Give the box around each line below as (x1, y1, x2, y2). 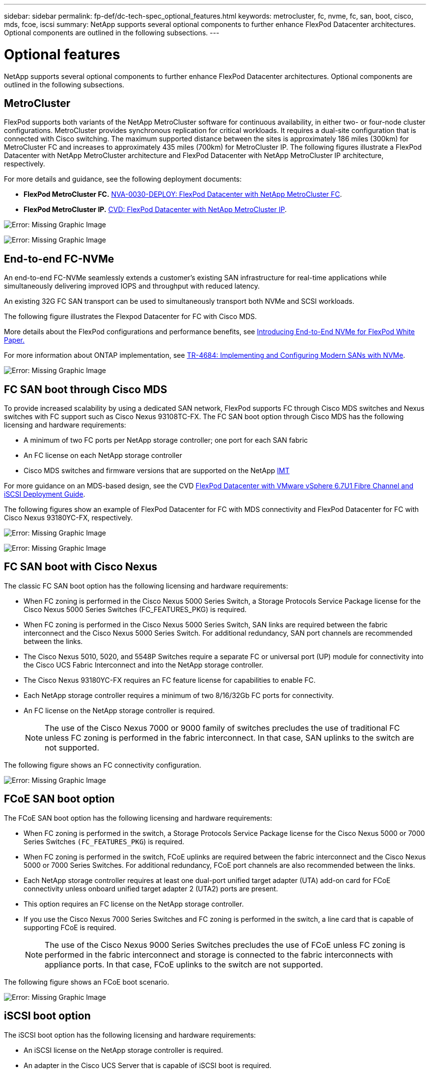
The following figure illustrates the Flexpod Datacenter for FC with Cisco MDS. (4, 312, 257, 321)
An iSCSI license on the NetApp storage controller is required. (24, 1045, 223, 1054)
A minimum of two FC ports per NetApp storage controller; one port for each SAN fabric (24, 436, 308, 445)
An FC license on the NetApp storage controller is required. (24, 706, 215, 715)
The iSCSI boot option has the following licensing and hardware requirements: (4, 1030, 256, 1039)
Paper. (4, 336, 25, 345)
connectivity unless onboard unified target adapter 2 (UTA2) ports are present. (24, 884, 278, 893)
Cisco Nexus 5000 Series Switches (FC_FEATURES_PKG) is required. (24, 605, 247, 614)
